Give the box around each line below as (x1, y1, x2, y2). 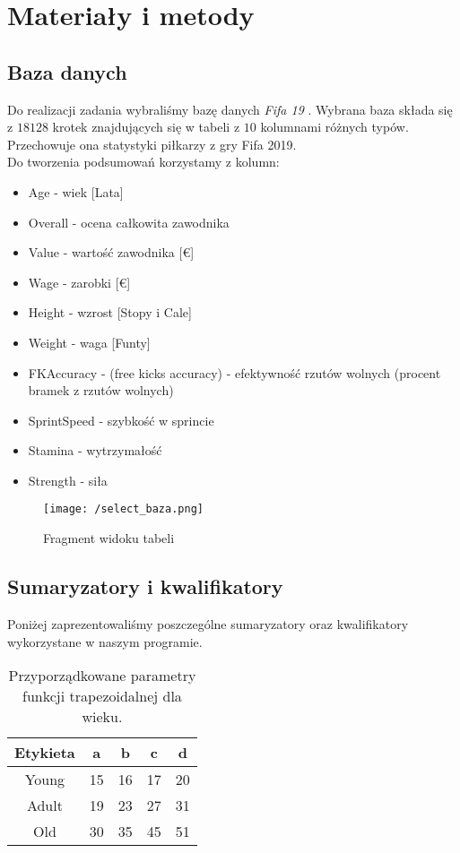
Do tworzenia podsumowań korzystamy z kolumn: (7, 152, 280, 171)
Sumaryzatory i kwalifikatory (7, 573, 283, 600)
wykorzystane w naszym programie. (7, 632, 203, 651)
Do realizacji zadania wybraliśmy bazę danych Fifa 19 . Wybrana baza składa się (7, 99, 453, 118)
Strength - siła (28, 470, 108, 489)
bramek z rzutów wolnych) (28, 381, 174, 400)
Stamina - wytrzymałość (28, 441, 162, 460)
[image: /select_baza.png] (43, 503, 204, 516)
